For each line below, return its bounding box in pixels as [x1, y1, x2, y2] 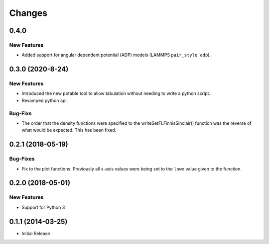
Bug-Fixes [9, 156, 35, 163]
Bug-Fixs [9, 110, 32, 117]
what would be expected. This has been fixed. [21, 127, 117, 133]
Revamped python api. [21, 97, 68, 103]
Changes [9, 7, 47, 18]
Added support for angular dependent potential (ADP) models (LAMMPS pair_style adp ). [21, 52, 211, 58]
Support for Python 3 [21, 204, 65, 210]
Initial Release [21, 230, 50, 236]
